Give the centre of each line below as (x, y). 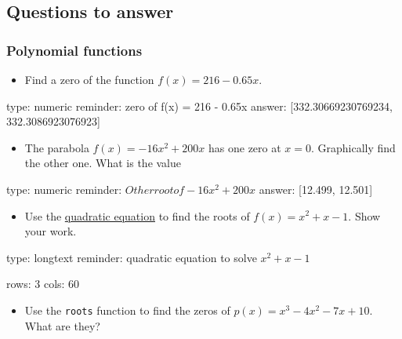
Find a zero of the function (89, 79)
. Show (364, 215)
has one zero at (245, 147)
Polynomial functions (74, 50)
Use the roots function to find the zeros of (127, 310)
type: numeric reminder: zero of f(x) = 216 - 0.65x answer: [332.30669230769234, (199, 106)
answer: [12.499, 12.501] (316, 189)
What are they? (62, 325)
